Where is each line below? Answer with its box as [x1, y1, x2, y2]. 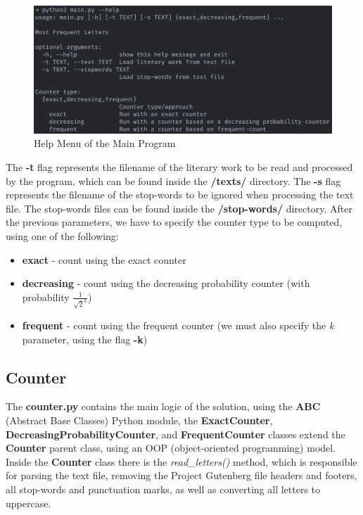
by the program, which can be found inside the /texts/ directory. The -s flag [6, 173, 341, 188]
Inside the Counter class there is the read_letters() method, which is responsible [6, 454, 357, 469]
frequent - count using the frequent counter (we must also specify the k [22, 317, 334, 332]
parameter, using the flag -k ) [22, 331, 148, 346]
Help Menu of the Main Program [34, 136, 176, 151]
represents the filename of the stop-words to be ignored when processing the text [6, 187, 354, 202]
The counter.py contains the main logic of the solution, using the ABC [6, 399, 321, 414]
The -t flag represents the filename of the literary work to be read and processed [6, 159, 353, 174]
